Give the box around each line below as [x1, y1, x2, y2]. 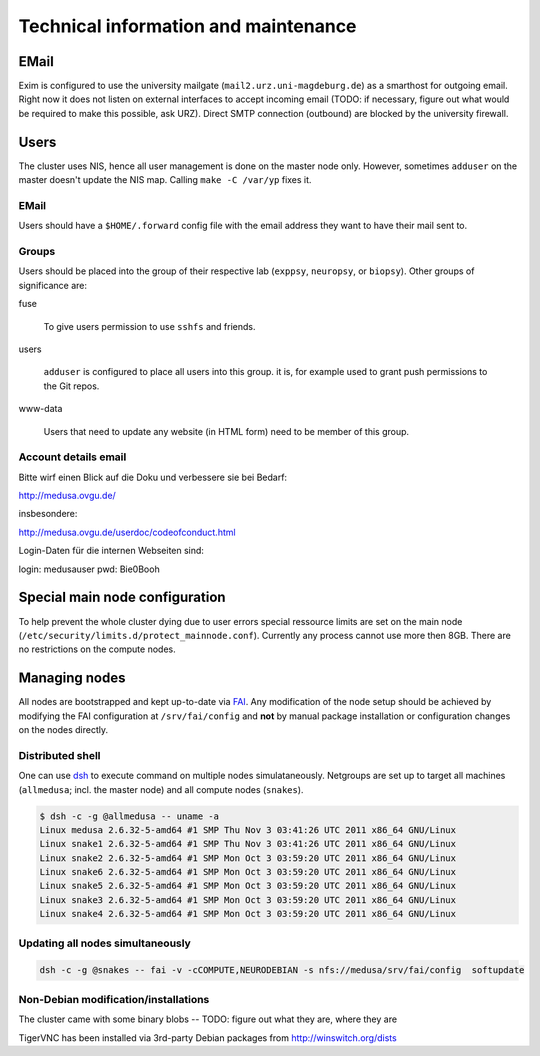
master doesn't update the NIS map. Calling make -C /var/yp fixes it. [18, 174, 312, 186]
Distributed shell [18, 748, 101, 762]
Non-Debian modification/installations [18, 992, 210, 1006]
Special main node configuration [18, 589, 226, 606]
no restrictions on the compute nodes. [18, 643, 176, 655]
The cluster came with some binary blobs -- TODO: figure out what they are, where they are [18, 1013, 398, 1025]
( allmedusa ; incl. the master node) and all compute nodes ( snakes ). [18, 783, 304, 795]
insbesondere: [18, 508, 78, 520]
